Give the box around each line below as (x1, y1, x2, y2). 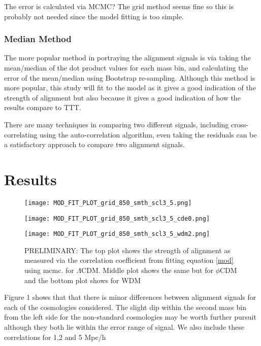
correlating (4, 129, 38, 140)
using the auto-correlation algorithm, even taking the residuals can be (40, 129, 257, 140)
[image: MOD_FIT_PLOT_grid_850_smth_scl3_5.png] (24, 199, 192, 206)
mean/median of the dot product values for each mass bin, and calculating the (4, 62, 248, 73)
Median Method (4, 32, 72, 45)
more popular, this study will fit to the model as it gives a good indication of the (4, 82, 256, 93)
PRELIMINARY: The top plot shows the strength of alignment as (24, 245, 231, 255)
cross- (231, 119, 249, 129)
